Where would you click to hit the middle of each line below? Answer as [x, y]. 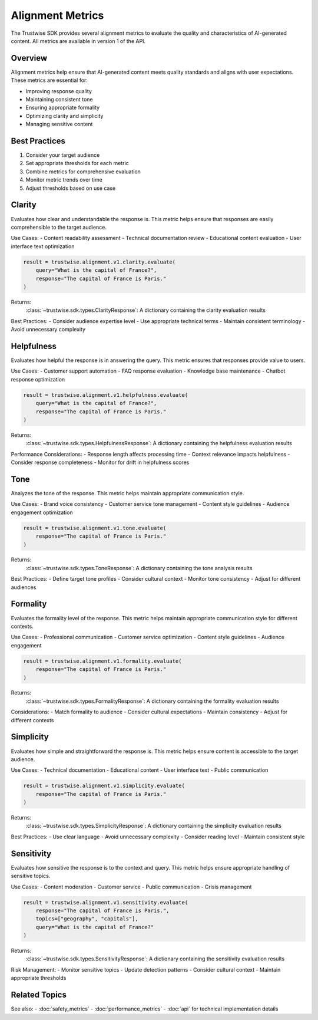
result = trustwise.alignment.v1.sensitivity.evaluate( [106, 902]
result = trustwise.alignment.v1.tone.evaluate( [95, 528]
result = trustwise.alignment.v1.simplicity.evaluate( [104, 786]
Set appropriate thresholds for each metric [77, 163]
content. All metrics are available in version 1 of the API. [78, 41]
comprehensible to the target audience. [59, 227]
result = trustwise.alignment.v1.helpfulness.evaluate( [106, 395]
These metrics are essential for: [49, 80]
